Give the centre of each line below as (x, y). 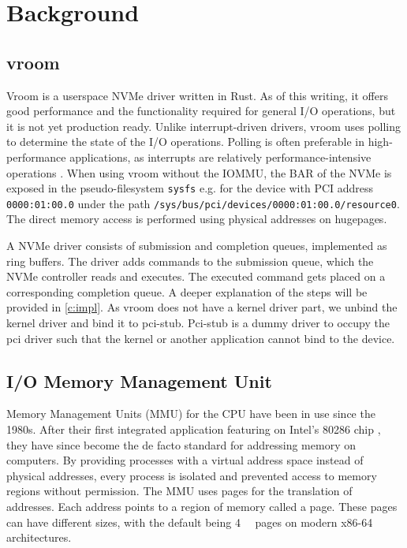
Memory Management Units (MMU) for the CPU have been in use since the (191, 414)
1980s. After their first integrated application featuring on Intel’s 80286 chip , (194, 429)
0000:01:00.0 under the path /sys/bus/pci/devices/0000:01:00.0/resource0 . (203, 203)
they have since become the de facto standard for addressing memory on (181, 444)
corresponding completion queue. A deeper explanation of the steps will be (187, 291)
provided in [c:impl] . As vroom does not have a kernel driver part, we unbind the (202, 307)
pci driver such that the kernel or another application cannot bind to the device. (201, 338)
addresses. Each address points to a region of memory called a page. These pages (202, 506)
